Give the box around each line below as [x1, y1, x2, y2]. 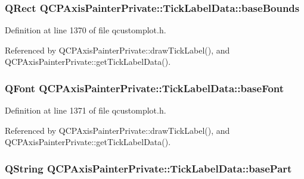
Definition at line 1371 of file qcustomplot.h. [5, 104, 166, 117]
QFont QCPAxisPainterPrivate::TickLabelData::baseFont [5, 80, 284, 95]
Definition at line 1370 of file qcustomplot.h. [5, 24, 166, 36]
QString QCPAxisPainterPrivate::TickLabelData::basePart [5, 161, 292, 175]
